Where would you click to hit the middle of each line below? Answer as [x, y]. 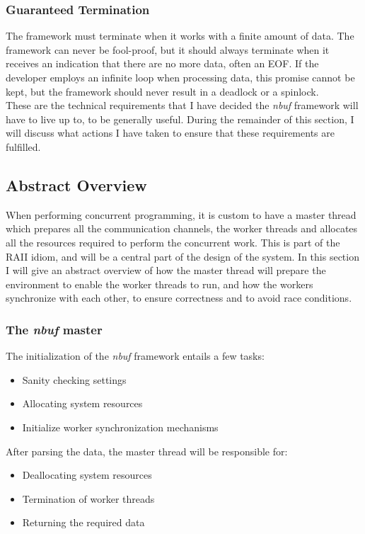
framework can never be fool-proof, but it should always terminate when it [168, 49]
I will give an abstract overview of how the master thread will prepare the [166, 270]
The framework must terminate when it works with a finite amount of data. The [180, 36]
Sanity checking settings [74, 379]
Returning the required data [83, 522]
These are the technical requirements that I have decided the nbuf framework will [182, 105]
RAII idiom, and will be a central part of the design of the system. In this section [182, 256]
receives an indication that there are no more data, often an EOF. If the [162, 63]
